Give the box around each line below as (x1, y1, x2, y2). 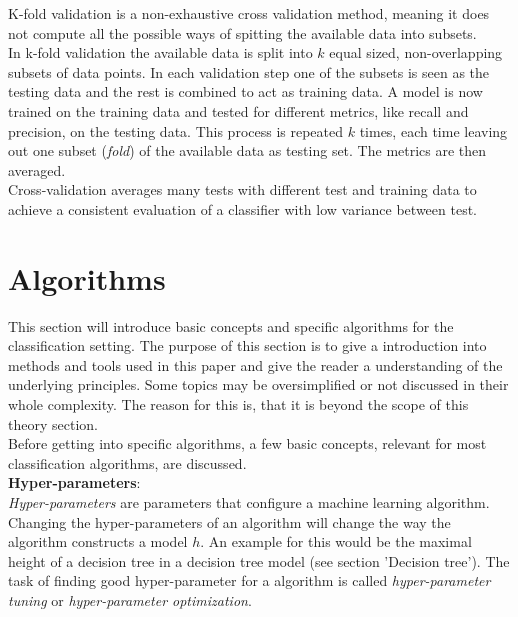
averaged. (8, 159, 66, 180)
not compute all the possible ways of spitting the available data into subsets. (8, 22, 477, 43)
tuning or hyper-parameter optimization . (8, 589, 252, 610)
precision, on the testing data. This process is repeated (8, 120, 344, 141)
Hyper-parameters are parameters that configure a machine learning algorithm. (8, 492, 490, 512)
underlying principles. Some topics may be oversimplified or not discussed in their (8, 374, 509, 395)
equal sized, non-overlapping (329, 42, 503, 63)
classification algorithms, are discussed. (8, 452, 247, 473)
